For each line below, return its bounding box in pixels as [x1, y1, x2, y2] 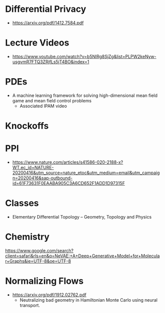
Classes [5, 198, 39, 209]
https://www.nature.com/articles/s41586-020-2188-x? [12, 159, 123, 165]
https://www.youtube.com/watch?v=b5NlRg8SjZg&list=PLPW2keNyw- [12, 53, 157, 59]
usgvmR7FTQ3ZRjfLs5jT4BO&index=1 [12, 58, 89, 65]
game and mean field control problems [12, 97, 92, 103]
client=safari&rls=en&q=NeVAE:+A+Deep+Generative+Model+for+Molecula [5, 253, 160, 259]
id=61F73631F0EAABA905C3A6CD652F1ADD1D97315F [12, 180, 125, 186]
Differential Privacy [5, 3, 87, 15]
